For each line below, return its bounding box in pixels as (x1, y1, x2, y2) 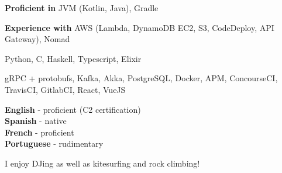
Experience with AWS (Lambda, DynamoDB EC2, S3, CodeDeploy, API (5, 21, 274, 33)
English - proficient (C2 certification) (5, 103, 141, 115)
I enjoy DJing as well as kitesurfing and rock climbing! (5, 157, 200, 169)
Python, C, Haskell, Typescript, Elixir (5, 52, 142, 64)
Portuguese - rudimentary (5, 137, 104, 150)
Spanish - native (5, 115, 67, 127)
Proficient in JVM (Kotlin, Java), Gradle (5, 2, 159, 13)
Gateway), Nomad (5, 33, 70, 45)
